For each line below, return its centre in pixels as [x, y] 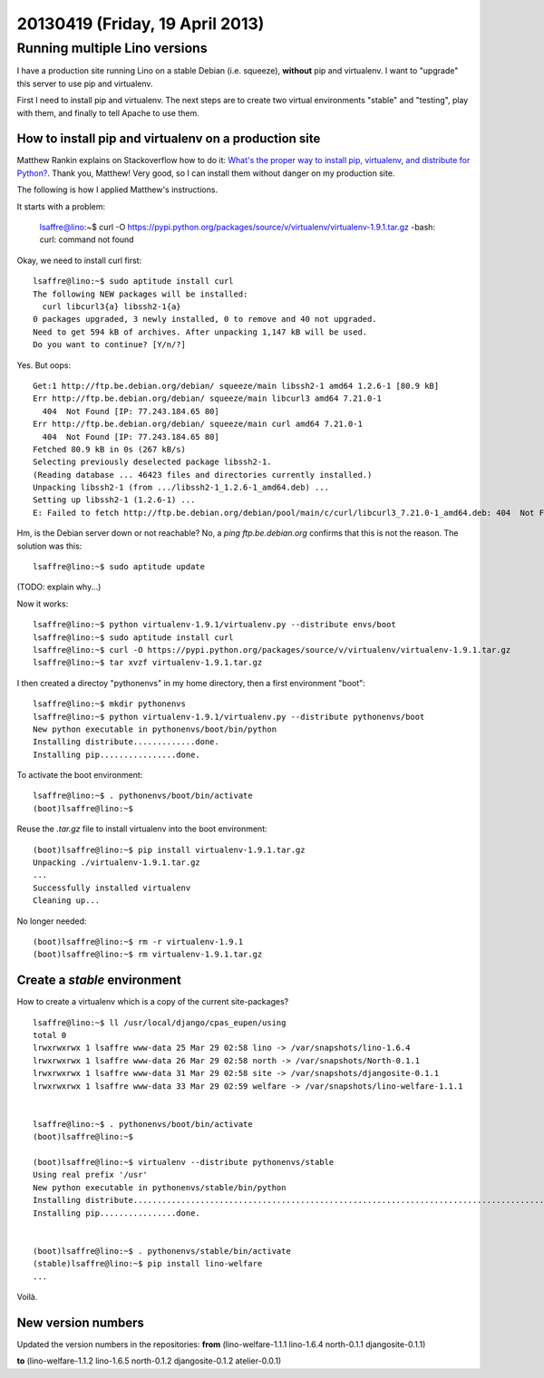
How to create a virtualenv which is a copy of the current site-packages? [153, 1002]
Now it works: [43, 604]
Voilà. [27, 1296]
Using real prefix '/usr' [91, 1175]
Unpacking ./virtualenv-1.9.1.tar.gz [117, 863]
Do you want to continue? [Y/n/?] [109, 345]
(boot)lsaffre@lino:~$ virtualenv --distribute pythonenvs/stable [184, 1162]
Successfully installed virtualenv [112, 888]
